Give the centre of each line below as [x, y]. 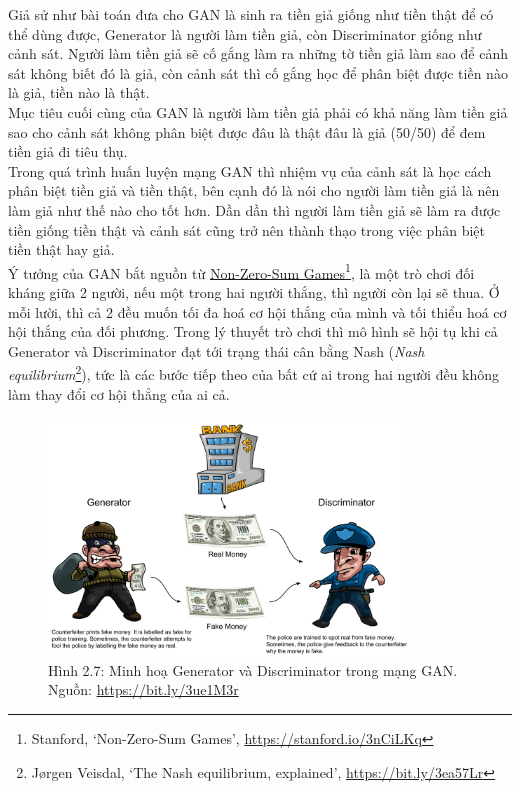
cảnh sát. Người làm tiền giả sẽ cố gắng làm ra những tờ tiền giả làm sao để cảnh [258, 53]
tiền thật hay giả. [61, 249]
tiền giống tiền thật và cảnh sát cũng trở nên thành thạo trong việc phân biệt [246, 229]
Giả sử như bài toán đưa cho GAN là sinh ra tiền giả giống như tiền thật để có [251, 14]
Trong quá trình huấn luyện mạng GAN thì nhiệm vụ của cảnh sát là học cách [250, 170]
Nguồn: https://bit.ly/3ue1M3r [143, 689]
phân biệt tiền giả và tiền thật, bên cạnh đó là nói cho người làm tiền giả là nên [254, 190]
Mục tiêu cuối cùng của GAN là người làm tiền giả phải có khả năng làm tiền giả [258, 111]
